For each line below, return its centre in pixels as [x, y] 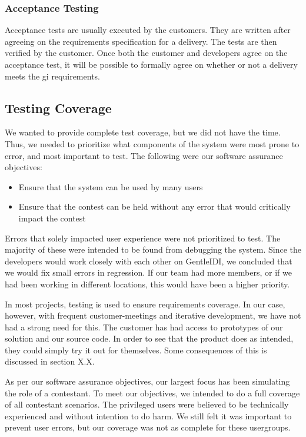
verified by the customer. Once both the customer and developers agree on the [146, 53]
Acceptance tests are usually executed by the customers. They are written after [148, 30]
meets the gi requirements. [52, 76]
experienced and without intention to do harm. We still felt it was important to [148, 416]
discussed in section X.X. [50, 361]
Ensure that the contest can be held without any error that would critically [154, 206]
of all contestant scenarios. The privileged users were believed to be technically [147, 404]
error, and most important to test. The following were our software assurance [144, 155]
